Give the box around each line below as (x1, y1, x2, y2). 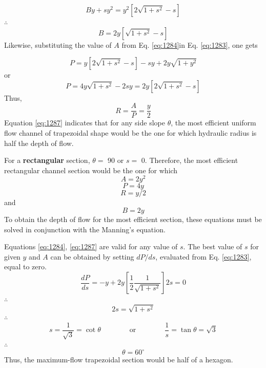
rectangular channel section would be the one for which (4, 164, 178, 175)
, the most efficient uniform (171, 117, 256, 128)
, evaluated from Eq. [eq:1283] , (155, 251, 252, 262)
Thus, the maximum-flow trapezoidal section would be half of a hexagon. (4, 354, 233, 365)
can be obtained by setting (50, 251, 134, 262)
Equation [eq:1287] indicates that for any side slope (4, 117, 165, 128)
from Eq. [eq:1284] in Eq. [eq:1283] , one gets (121, 39, 258, 50)
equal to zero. (4, 261, 47, 272)
